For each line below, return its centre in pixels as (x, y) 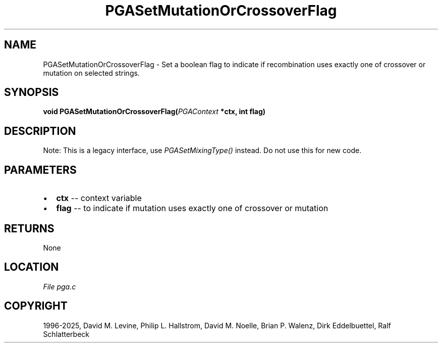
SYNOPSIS (32, 92)
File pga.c (60, 286)
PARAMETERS (40, 170)
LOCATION (32, 267)
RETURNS (29, 228)
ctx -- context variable (99, 198)
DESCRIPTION (40, 131)
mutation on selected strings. (91, 73)
